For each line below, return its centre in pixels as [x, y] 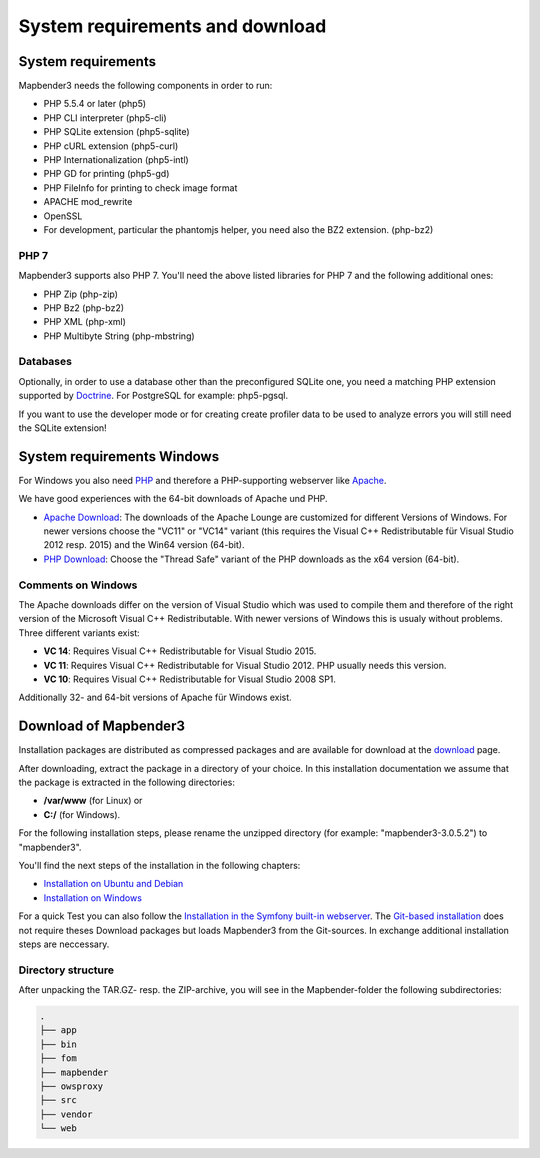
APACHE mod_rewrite [88, 202]
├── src [58, 1100]
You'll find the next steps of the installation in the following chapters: [159, 865]
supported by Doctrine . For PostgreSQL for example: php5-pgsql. [153, 396]
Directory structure [66, 970]
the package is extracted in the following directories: [126, 782]
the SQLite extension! [62, 427]
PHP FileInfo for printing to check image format [140, 187]
